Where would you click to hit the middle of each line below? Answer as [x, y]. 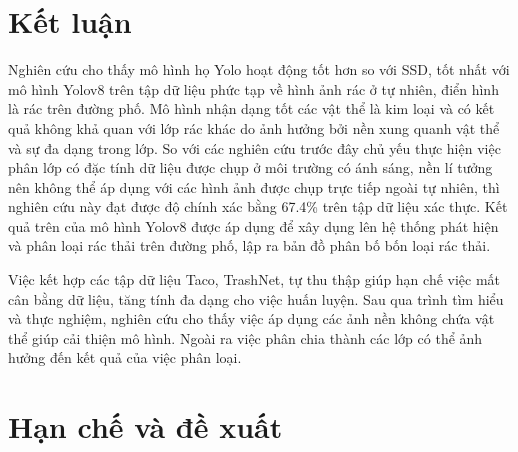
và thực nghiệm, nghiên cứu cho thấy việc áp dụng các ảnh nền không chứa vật [251, 318]
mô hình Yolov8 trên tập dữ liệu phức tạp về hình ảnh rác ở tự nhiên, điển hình [253, 88]
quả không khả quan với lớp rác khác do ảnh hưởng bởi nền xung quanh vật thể [254, 127]
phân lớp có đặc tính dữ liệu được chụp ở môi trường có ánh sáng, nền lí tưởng [250, 167]
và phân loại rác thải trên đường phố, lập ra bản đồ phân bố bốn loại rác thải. [249, 245]
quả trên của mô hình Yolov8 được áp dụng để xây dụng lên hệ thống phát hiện [253, 225]
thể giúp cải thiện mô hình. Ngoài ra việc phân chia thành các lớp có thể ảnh [245, 337]
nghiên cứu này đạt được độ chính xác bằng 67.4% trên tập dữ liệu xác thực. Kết [258, 206]
